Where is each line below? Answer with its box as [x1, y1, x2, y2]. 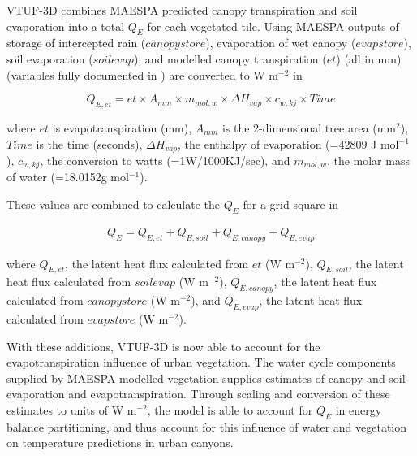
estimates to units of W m [6, 402, 137, 419]
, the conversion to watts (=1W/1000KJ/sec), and [40, 152, 290, 169]
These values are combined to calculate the [6, 196, 221, 213]
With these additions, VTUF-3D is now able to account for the [6, 337, 320, 354]
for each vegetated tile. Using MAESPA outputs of [147, 17, 399, 34]
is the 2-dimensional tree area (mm [221, 119, 397, 136]
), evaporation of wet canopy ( [205, 34, 356, 51]
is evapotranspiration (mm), [52, 119, 192, 136]
